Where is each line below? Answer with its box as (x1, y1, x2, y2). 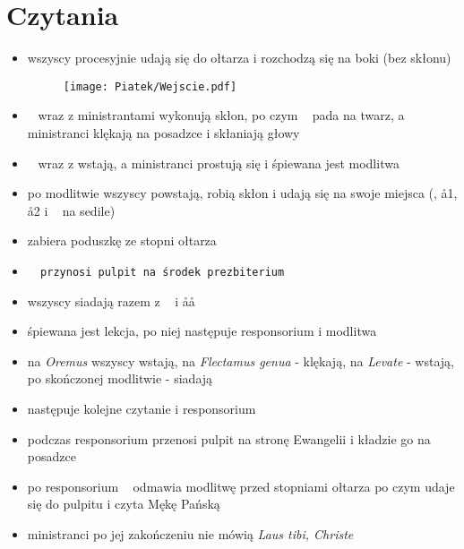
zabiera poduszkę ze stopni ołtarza (27, 231, 217, 250)
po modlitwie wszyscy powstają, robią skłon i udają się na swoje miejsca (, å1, (27, 184, 458, 202)
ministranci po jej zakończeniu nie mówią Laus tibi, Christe (27, 524, 354, 543)
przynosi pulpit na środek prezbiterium (40, 265, 285, 279)
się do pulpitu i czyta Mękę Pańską (27, 494, 220, 513)
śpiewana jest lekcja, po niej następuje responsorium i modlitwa (27, 322, 377, 340)
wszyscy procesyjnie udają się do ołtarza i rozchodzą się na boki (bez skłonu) (27, 48, 451, 67)
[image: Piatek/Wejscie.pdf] (63, 80, 237, 93)
